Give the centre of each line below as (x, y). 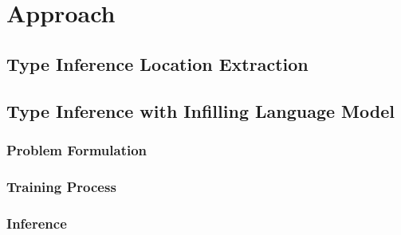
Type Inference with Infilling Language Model (200, 110)
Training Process (61, 186)
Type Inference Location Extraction (157, 63)
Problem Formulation (77, 149)
